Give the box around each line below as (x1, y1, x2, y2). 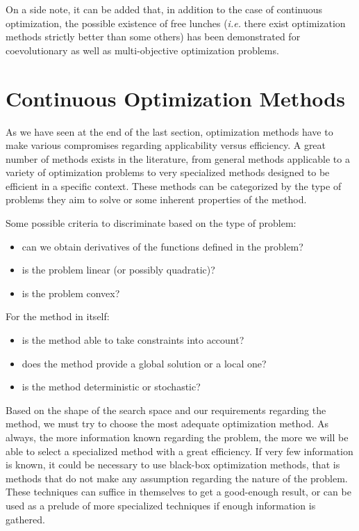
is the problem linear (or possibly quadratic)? (22, 262, 215, 277)
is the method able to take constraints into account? (22, 333, 244, 347)
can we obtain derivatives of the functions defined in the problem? (22, 239, 303, 253)
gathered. (6, 512, 45, 526)
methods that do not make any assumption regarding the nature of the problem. (6, 470, 348, 485)
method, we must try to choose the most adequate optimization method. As (6, 416, 329, 431)
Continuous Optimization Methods (6, 84, 345, 112)
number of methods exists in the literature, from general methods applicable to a (6, 151, 350, 166)
